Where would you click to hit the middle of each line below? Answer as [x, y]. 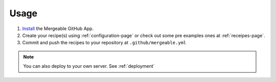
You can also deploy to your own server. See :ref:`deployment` [89, 66]
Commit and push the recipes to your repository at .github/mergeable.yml [104, 43]
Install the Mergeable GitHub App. [58, 29]
